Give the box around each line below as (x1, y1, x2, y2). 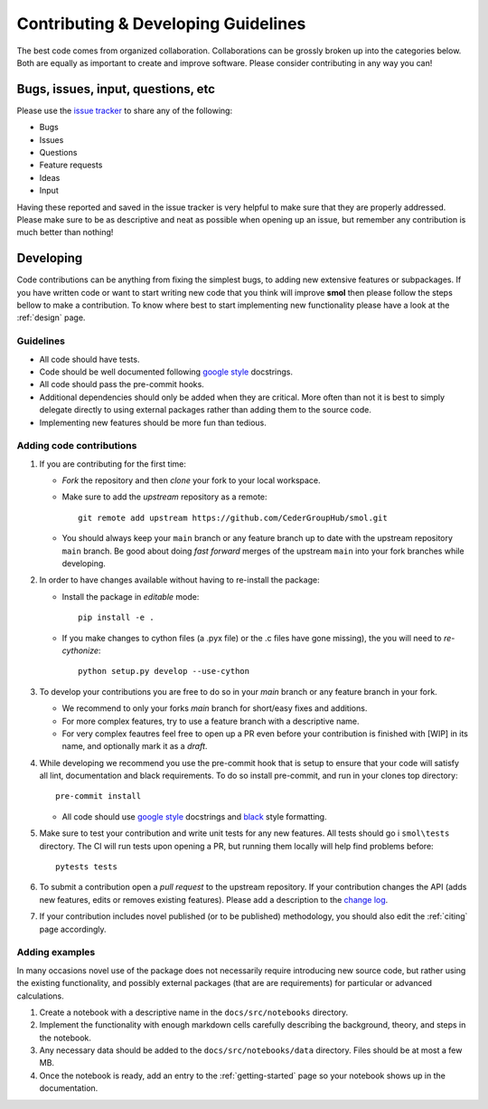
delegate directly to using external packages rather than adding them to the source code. (39, 404, 372, 415)
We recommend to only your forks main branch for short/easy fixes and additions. (61, 703, 368, 714)
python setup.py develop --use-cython (78, 666, 250, 677)
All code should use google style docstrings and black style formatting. (61, 810, 327, 822)
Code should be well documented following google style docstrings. (39, 366, 294, 377)
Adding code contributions (16, 440, 137, 452)
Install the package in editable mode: (61, 591, 200, 602)
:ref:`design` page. (16, 312, 86, 323)
